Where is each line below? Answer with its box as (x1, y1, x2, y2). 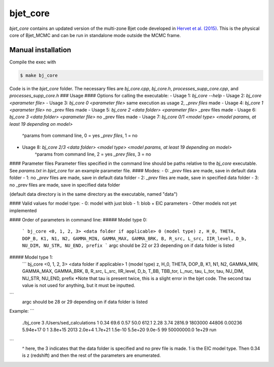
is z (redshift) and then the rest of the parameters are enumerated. (22, 352, 161, 358)
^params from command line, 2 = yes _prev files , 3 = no (35, 151, 152, 157)
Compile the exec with (9, 59, 56, 65)
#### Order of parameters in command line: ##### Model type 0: (9, 217, 147, 223)
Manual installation (9, 46, 72, 54)
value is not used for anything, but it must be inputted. (22, 282, 135, 288)
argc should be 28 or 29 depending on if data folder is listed (22, 299, 148, 305)
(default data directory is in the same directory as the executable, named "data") (9, 191, 178, 197)
